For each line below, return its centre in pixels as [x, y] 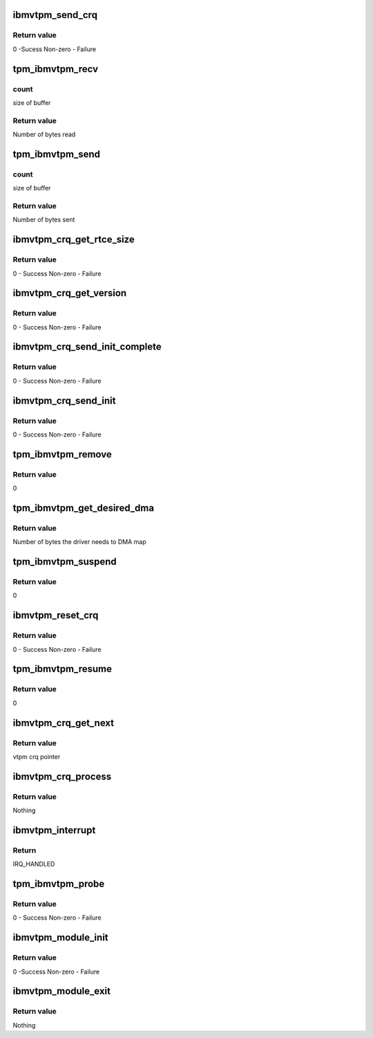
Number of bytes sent [44, 220]
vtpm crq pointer [37, 756]
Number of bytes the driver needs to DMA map [79, 542]
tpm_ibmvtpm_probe [59, 884]
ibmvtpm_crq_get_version [70, 293]
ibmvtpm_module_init [60, 938]
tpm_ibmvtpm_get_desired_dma [84, 508]
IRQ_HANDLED [34, 864]
